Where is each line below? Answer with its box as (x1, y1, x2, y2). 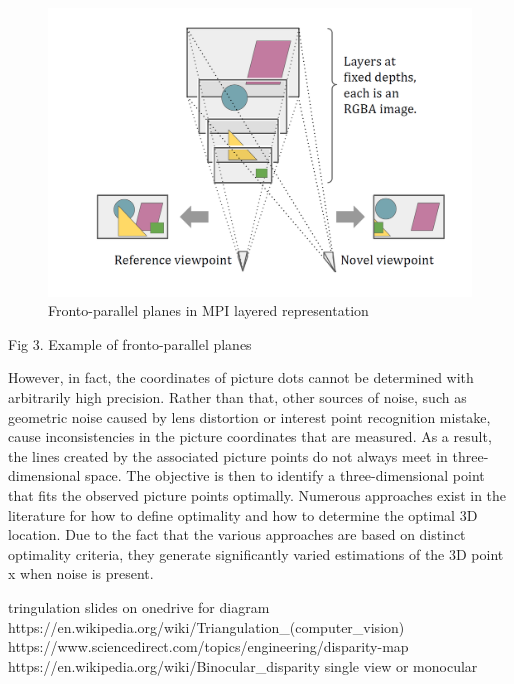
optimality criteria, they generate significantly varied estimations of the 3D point (8, 543, 504, 564)
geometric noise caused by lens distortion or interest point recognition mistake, (8, 406, 491, 427)
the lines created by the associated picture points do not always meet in (8, 445, 448, 466)
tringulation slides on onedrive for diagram (8, 596, 270, 617)
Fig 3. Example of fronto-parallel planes (8, 333, 252, 354)
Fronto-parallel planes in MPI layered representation (48, 300, 369, 321)
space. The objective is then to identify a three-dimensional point (85, 465, 485, 486)
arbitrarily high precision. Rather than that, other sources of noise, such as (8, 386, 467, 407)
